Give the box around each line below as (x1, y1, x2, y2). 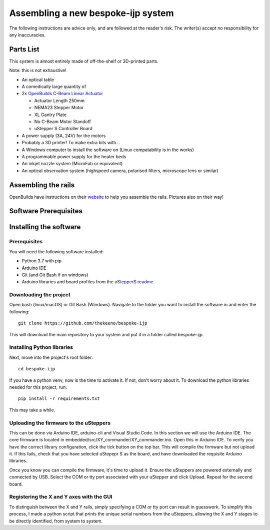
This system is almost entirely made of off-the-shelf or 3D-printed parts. (9, 58, 158, 64)
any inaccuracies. (9, 32, 46, 38)
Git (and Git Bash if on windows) (21, 272, 88, 278)
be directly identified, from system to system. (9, 518, 102, 524)
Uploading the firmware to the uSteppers (9, 419, 111, 426)
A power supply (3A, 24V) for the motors (21, 133, 106, 139)
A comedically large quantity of (21, 84, 86, 90)
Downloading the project (9, 291, 71, 298)
